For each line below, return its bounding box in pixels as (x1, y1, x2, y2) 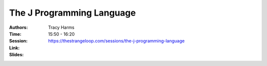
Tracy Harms (48, 24, 75, 30)
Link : (9, 44, 20, 51)
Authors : (9, 24, 28, 30)
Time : (9, 31, 22, 37)
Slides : (9, 52, 24, 58)
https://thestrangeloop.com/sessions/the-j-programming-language (48, 38, 185, 44)
